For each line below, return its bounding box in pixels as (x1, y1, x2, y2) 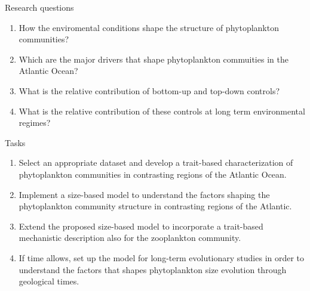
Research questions (5, 1, 74, 13)
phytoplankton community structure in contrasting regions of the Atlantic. (19, 200, 292, 212)
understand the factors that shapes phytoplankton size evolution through (19, 263, 287, 275)
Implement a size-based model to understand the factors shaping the (19, 188, 270, 200)
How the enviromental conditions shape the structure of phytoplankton (19, 21, 279, 33)
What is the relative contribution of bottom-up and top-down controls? (19, 84, 280, 97)
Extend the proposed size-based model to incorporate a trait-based (19, 219, 263, 232)
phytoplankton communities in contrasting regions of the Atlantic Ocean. (19, 168, 287, 180)
